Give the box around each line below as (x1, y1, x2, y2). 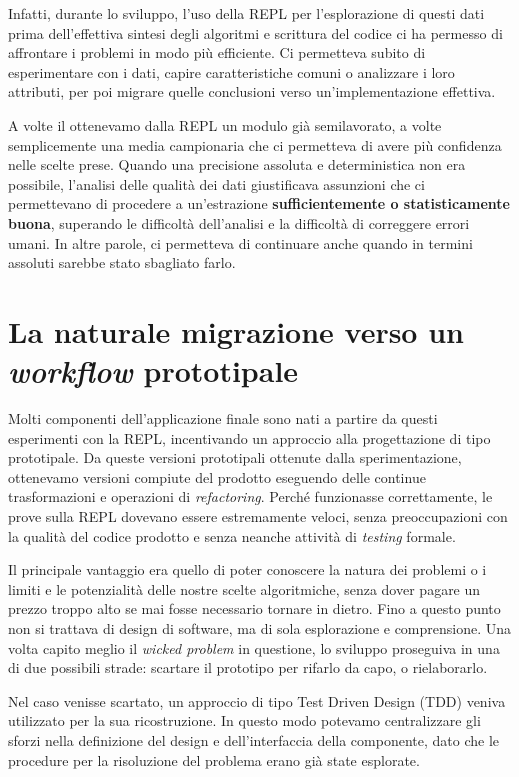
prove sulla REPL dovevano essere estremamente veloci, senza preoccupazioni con (8, 506, 508, 526)
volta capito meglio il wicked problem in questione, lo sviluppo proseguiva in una (8, 637, 500, 658)
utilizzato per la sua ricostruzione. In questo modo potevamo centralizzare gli (8, 710, 481, 731)
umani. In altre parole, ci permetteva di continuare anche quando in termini (8, 232, 473, 253)
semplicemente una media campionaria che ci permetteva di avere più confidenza (8, 134, 502, 155)
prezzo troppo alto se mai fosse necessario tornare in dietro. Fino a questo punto (8, 598, 501, 619)
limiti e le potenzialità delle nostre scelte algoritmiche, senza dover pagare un (8, 578, 481, 599)
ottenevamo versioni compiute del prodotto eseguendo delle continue (8, 466, 426, 487)
